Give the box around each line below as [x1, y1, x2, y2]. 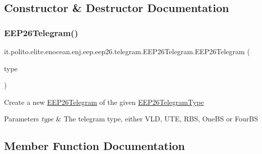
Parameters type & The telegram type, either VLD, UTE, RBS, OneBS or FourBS [4, 113, 258, 124]
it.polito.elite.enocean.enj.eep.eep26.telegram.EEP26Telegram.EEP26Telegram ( [4, 46, 250, 56]
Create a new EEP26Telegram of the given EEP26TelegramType [4, 96, 204, 107]
